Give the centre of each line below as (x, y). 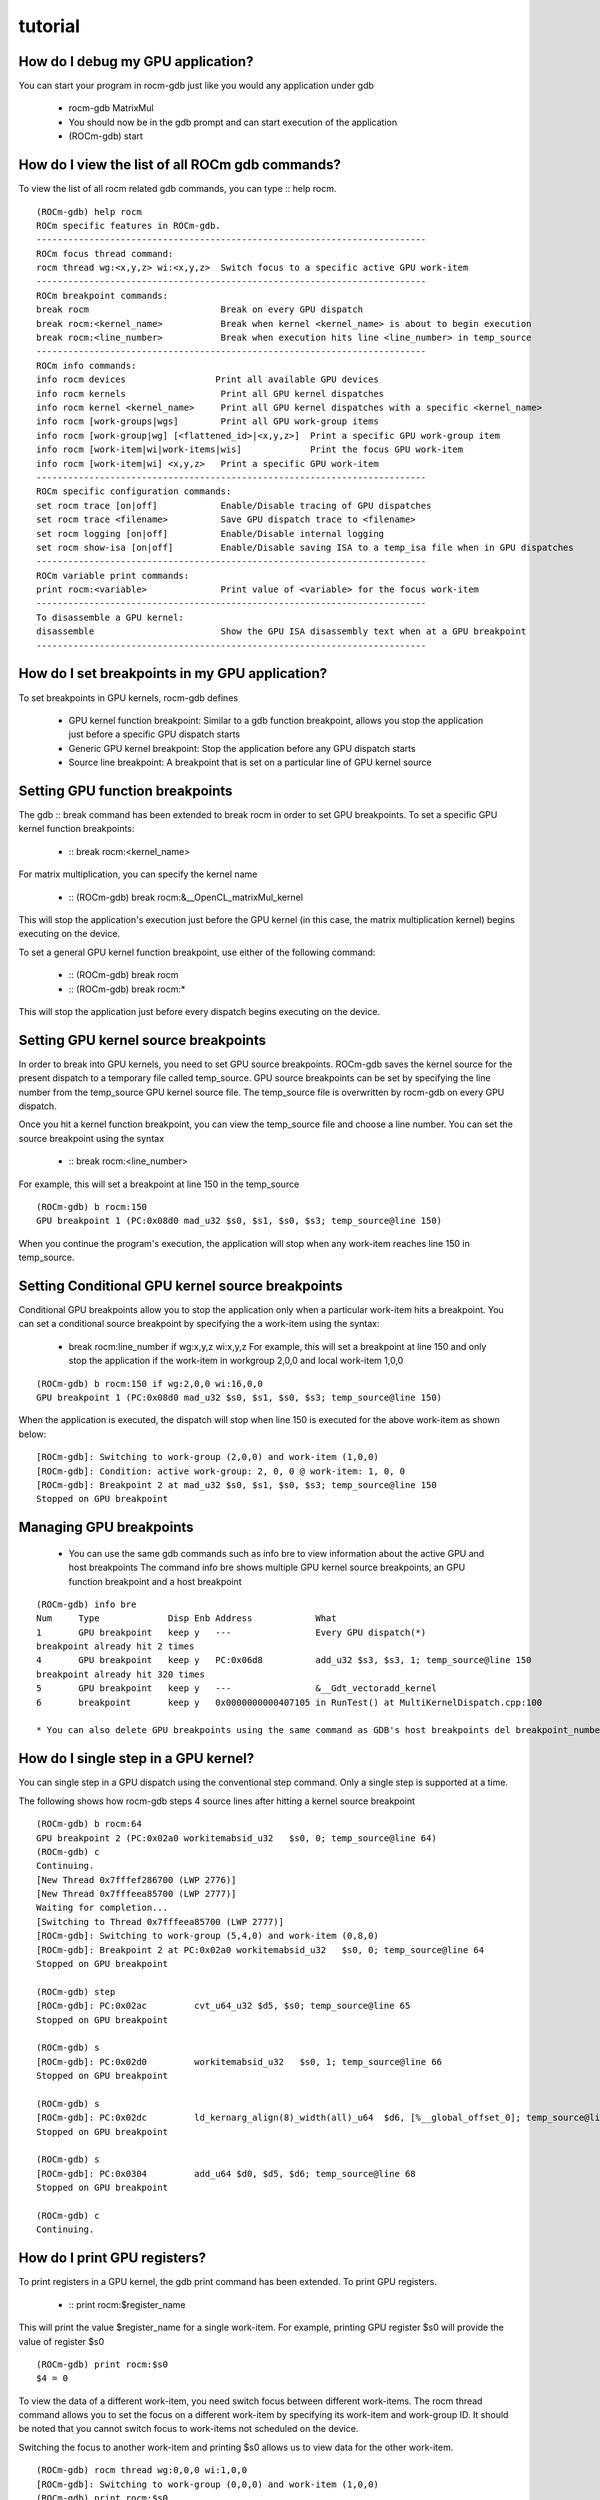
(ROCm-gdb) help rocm (89, 211)
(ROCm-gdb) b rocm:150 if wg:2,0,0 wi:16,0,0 (150, 1383)
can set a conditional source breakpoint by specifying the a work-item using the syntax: (199, 1324)
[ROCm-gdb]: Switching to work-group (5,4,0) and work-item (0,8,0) (207, 1936)
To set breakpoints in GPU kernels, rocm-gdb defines (128, 697)
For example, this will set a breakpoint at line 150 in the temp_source (159, 1184)
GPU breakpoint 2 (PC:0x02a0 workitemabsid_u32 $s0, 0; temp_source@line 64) (236, 1838)
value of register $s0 (61, 2341)
